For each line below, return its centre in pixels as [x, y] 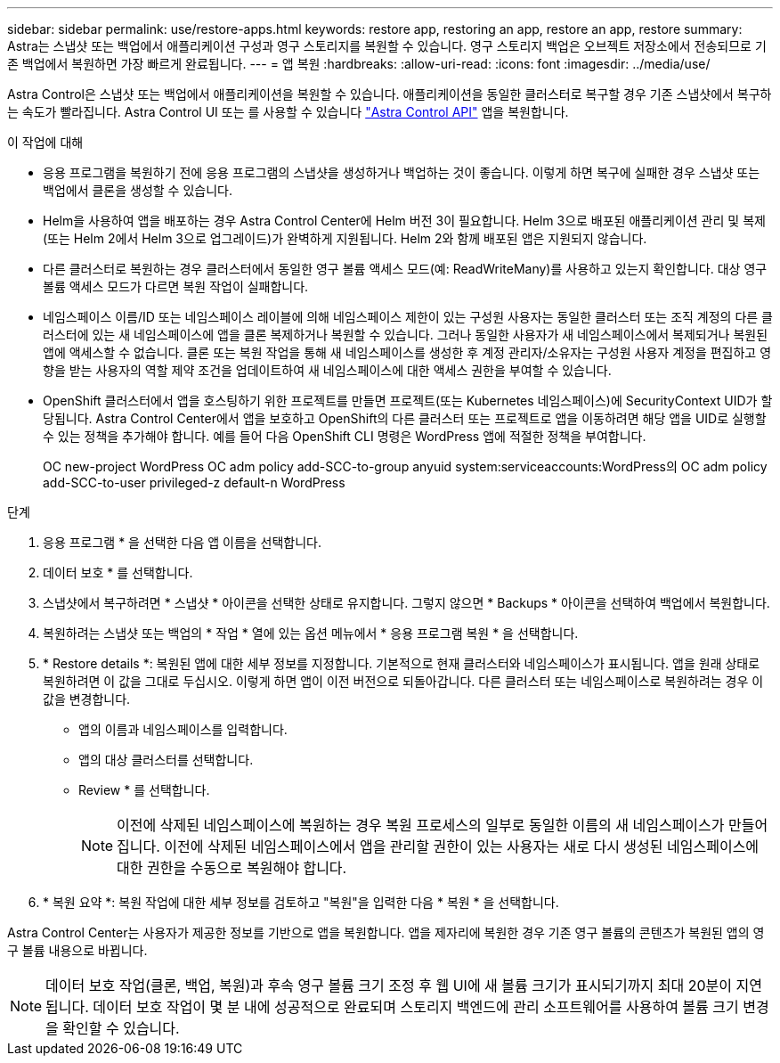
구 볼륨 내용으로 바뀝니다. [77, 950]
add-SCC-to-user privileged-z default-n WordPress [194, 482]
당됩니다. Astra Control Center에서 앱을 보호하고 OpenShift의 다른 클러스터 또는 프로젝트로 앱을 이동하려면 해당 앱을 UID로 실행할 [405, 418]
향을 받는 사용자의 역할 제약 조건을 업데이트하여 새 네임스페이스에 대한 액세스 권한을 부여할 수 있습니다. [327, 370]
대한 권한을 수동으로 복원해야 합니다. [232, 868]
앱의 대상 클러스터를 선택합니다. [166, 760]
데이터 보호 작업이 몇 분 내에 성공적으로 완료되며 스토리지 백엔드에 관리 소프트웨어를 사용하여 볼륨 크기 [416, 1007]
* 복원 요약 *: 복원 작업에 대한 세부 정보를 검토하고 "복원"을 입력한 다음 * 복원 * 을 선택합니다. [301, 902]
